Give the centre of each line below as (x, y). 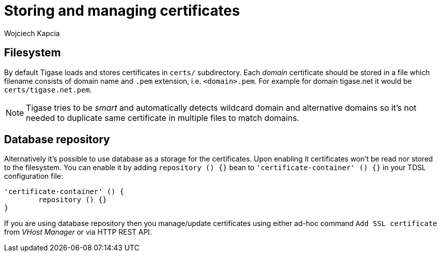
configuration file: (34, 176)
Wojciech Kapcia (32, 33)
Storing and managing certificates (122, 11)
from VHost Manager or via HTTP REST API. (78, 232)
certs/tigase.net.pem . (48, 89)
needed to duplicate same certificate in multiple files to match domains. (163, 118)
